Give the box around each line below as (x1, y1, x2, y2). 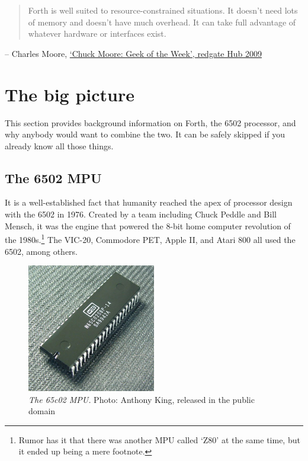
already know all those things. (5, 139, 114, 152)
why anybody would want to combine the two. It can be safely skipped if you (5, 128, 285, 140)
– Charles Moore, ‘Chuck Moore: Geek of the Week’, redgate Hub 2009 (5, 47, 262, 59)
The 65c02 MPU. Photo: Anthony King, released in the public (28, 393, 255, 405)
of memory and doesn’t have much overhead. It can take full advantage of (28, 15, 296, 28)
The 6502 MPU (5, 168, 102, 187)
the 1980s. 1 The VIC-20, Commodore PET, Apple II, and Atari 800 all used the (5, 232, 296, 245)
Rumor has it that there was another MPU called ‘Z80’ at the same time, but (18, 433, 300, 446)
